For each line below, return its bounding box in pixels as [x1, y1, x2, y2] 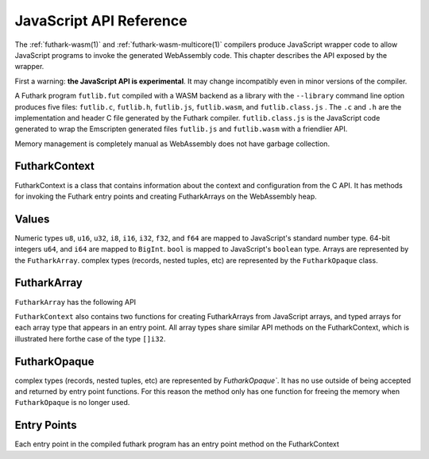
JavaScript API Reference [14, 12, 187, 29]
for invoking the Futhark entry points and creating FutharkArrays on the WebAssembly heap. [14, 191, 317, 201]
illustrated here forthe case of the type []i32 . [14, 334, 166, 343]
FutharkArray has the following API [14, 297, 137, 307]
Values [14, 212, 50, 226]
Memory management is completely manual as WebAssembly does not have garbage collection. [14, 139, 330, 148]
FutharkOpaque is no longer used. [14, 398, 130, 407]
